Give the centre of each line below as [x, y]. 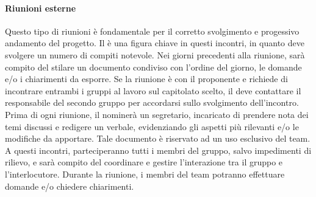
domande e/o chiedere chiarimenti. [70, 186]
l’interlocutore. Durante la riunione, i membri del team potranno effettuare [145, 174]
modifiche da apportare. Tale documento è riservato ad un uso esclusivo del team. [158, 138]
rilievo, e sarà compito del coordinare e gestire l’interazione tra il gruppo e [144, 162]
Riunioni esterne [41, 8]
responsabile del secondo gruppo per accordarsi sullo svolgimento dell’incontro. [152, 102]
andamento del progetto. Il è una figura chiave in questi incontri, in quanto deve [155, 43]
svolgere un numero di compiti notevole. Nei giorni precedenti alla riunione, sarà [155, 54]
